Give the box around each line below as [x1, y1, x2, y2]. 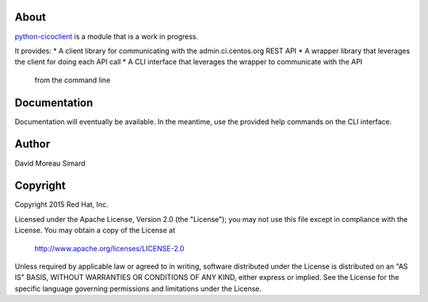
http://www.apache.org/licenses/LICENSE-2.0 [34, 243, 185, 253]
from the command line [34, 75, 111, 85]
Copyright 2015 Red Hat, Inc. [14, 200, 109, 209]
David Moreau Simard [14, 159, 86, 168]
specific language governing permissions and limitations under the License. [14, 284, 262, 293]
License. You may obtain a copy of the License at [14, 226, 176, 235]
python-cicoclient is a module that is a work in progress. [14, 32, 199, 41]
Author [14, 137, 51, 151]
